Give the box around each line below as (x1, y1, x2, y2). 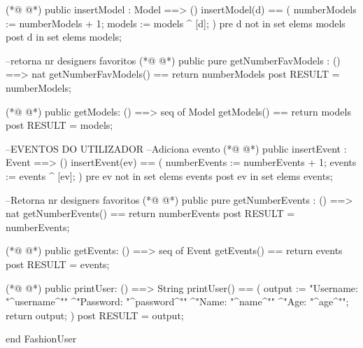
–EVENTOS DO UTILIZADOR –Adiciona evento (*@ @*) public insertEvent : (6, 141, 347, 155)
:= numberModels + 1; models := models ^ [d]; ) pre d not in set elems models (6, 15, 346, 30)
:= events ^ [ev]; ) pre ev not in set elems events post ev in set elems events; (6, 168, 333, 183)
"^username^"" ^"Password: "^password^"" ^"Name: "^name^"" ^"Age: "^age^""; (6, 294, 349, 309)
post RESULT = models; (6, 118, 113, 132)
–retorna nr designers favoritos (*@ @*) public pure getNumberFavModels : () (6, 53, 341, 67)
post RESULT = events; (6, 256, 110, 271)
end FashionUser (6, 331, 77, 346)
